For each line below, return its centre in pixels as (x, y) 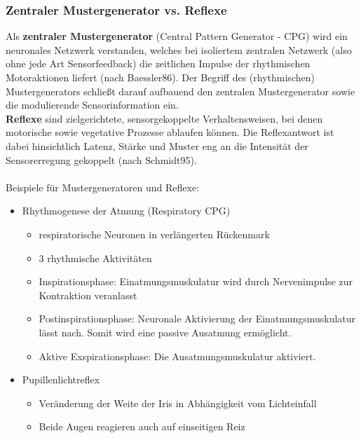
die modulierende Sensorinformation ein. (92, 105)
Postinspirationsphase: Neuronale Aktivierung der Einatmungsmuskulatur (197, 319)
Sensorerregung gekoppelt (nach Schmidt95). (101, 159)
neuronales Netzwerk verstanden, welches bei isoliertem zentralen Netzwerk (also (179, 49)
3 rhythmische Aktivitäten (95, 258)
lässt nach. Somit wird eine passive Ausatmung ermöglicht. (165, 332)
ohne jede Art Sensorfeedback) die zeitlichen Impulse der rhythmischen (158, 63)
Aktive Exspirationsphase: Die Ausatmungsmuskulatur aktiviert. (177, 356)
